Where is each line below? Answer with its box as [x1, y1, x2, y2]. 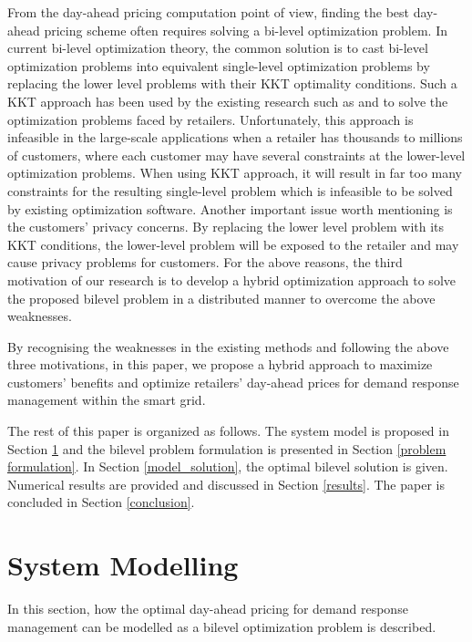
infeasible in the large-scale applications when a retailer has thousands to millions [7, 128, 463, 147]
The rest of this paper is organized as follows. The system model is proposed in [7, 421, 449, 440]
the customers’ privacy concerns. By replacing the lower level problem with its [7, 217, 445, 236]
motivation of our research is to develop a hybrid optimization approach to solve [7, 270, 456, 289]
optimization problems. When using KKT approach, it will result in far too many [7, 163, 462, 182]
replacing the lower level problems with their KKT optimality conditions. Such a [7, 74, 457, 93]
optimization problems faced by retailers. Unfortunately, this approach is [7, 109, 414, 129]
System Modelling [7, 546, 239, 584]
